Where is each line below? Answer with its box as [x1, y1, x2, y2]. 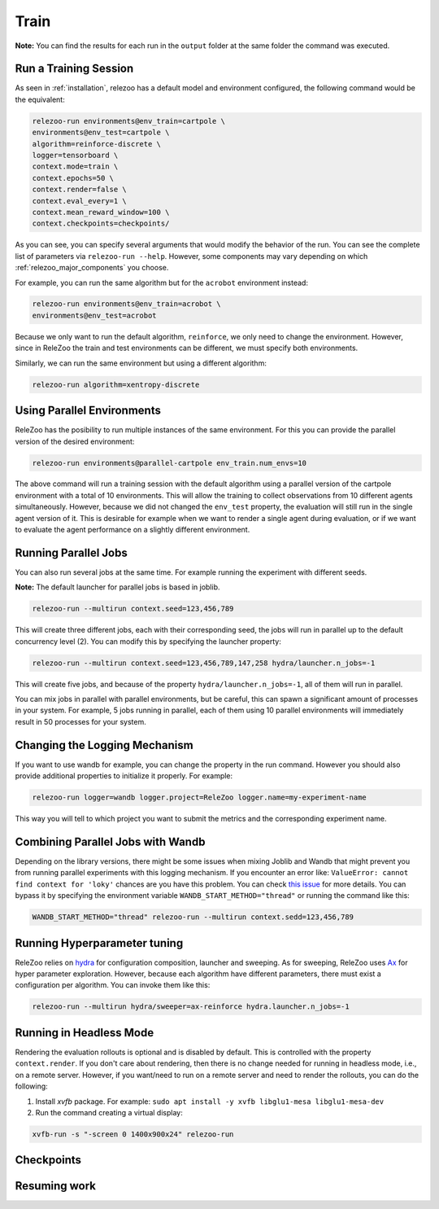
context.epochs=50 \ [32, 173, 114, 182]
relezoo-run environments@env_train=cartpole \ [32, 116, 225, 125]
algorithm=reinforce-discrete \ [32, 139, 162, 148]
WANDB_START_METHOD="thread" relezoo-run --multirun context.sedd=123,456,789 [32, 913, 354, 922]
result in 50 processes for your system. [15, 716, 146, 726]
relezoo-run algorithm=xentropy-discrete [32, 379, 200, 389]
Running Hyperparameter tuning [15, 936, 184, 950]
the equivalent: [15, 94, 65, 104]
